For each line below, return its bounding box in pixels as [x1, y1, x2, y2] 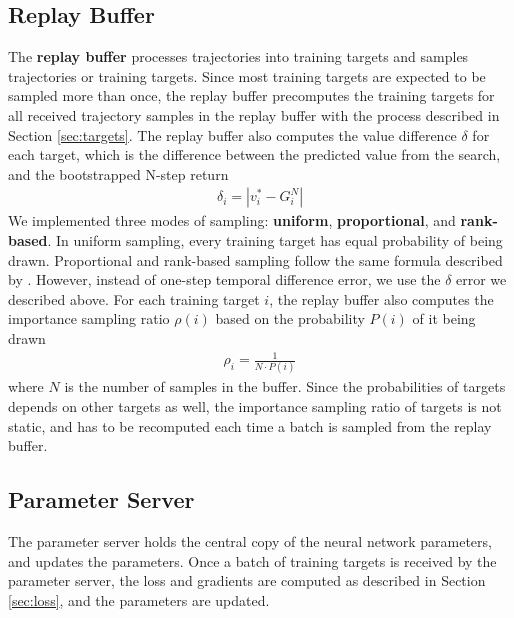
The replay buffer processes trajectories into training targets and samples [8, 46, 469, 67]
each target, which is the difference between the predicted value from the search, [8, 144, 501, 165]
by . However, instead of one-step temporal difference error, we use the [8, 269, 441, 290]
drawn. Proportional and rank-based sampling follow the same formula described [8, 249, 503, 270]
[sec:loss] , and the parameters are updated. [8, 589, 270, 610]
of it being [412, 308, 476, 329]
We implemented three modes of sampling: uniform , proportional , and [8, 210, 456, 231]
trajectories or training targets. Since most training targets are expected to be [8, 65, 486, 86]
